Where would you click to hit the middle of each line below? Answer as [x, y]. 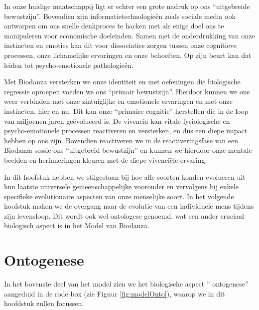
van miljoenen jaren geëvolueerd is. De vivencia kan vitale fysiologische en [117, 121]
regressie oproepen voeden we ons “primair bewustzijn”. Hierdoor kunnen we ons [127, 91]
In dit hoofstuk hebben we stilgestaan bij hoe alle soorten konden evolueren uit [125, 176]
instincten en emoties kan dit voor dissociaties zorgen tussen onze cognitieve [120, 45]
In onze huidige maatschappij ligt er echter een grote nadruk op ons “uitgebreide [127, 6]
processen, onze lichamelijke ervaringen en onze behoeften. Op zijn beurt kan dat [128, 55]
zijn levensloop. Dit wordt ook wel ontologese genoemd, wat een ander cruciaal [124, 215]
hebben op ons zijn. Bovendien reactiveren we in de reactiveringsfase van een [121, 140]
